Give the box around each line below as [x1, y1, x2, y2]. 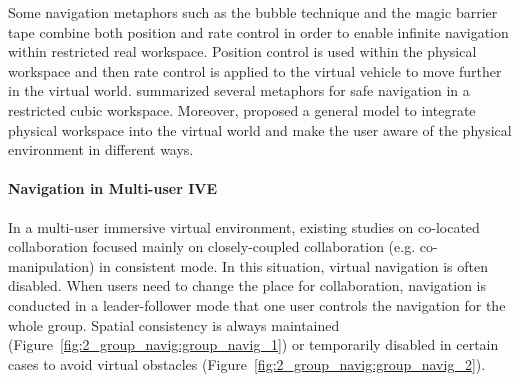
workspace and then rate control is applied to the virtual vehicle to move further [8, 60, 502, 81]
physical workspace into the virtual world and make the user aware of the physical [8, 119, 512, 140]
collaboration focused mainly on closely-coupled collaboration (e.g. [8, 236, 416, 257]
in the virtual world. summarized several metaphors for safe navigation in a [8, 80, 470, 101]
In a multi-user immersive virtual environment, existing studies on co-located [8, 216, 480, 237]
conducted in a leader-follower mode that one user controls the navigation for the [8, 294, 506, 315]
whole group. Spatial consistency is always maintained [8, 314, 340, 335]
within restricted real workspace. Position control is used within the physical [8, 41, 477, 62]
